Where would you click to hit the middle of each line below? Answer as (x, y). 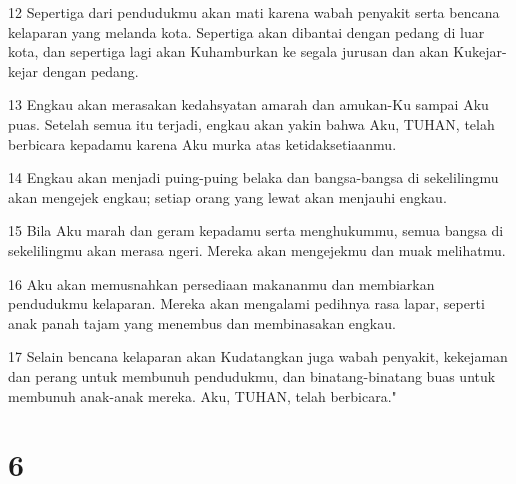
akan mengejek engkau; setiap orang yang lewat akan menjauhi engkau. (227, 196)
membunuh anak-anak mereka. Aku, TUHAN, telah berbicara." (202, 395)
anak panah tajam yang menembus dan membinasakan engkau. (202, 322)
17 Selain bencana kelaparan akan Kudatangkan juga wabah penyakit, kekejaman (258, 356)
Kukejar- (480, 51)
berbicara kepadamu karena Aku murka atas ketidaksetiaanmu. (202, 143)
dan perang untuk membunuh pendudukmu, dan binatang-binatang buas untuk (252, 375)
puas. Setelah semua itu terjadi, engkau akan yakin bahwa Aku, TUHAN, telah (251, 123)
